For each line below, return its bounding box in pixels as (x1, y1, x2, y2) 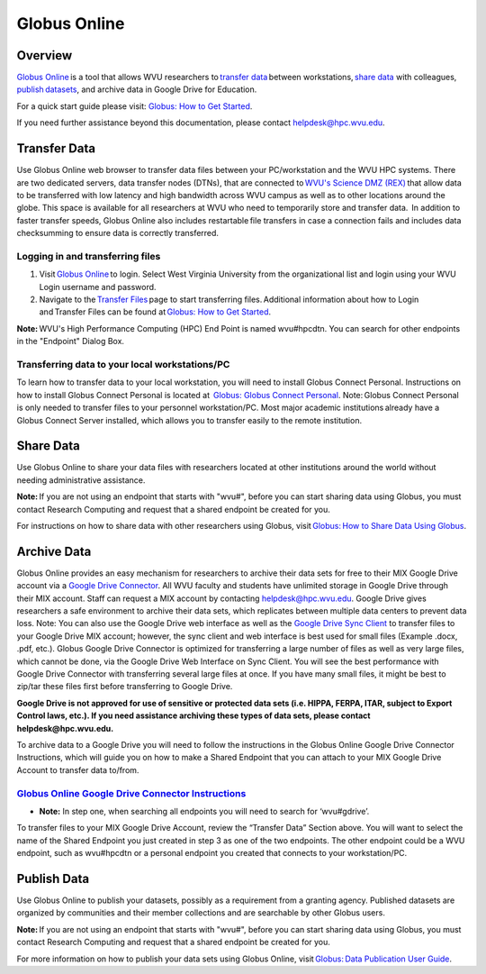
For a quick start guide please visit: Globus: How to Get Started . (16, 100, 253, 112)
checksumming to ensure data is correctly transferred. (16, 228, 220, 239)
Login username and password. (39, 281, 157, 292)
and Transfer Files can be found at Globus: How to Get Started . (39, 306, 272, 317)
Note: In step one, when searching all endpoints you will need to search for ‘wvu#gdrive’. (39, 806, 370, 816)
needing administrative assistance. (16, 474, 146, 486)
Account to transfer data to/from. (16, 764, 139, 775)
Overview (16, 48, 73, 63)
